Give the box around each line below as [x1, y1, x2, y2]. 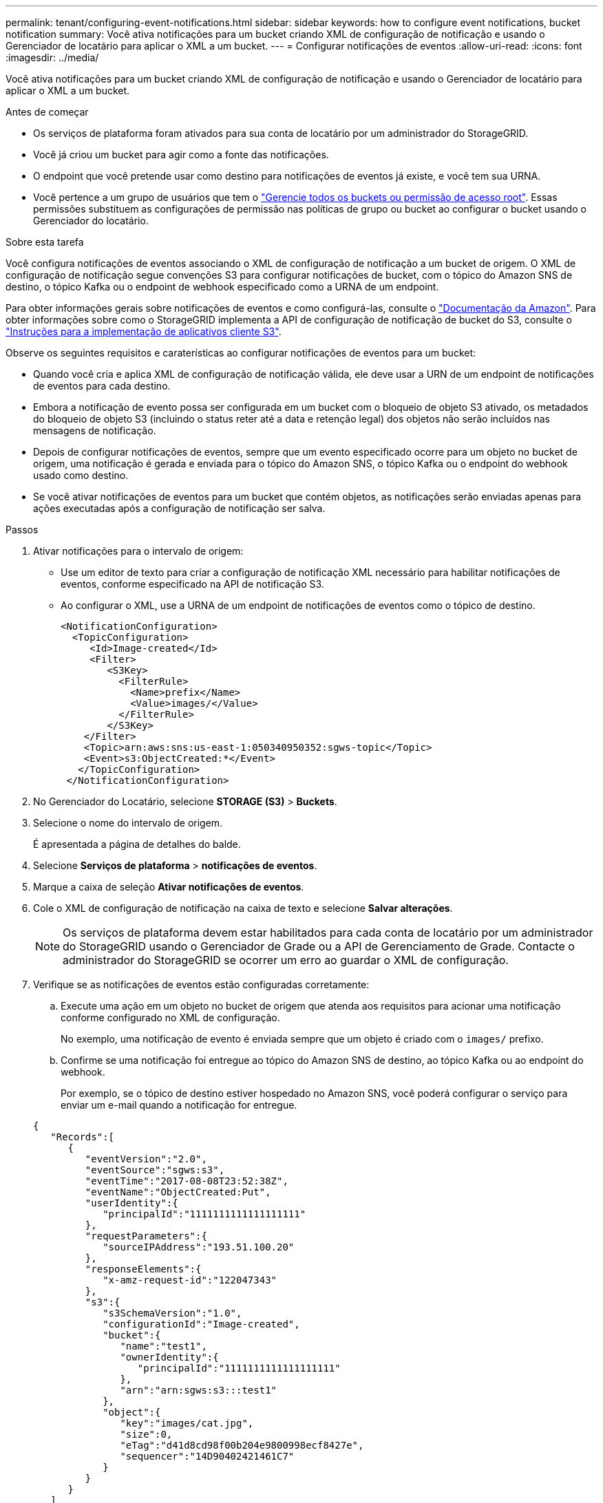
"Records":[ [50, 1131, 115, 1142]
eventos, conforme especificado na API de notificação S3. [61, 578, 324, 590]
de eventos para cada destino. [33, 380, 171, 392]
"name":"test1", [120, 1341, 207, 1352]
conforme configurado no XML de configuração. [61, 1012, 280, 1023]
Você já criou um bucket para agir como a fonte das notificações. [33, 149, 329, 160]
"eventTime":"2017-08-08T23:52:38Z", [85, 1175, 288, 1186]
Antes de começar [6, 106, 89, 118]
